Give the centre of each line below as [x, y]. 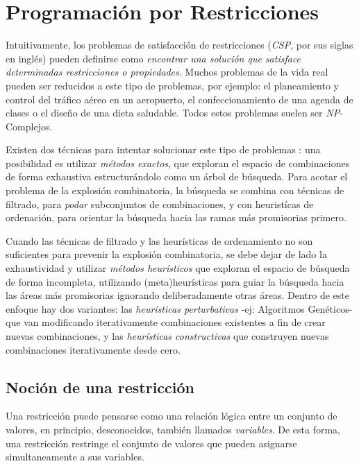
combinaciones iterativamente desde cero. [93, 349]
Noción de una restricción [100, 387]
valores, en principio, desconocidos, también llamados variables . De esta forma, [173, 429]
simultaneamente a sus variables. [75, 457]
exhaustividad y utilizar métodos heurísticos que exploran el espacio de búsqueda [178, 268]
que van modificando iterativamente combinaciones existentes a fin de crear [166, 322]
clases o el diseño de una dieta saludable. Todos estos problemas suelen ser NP [173, 113]
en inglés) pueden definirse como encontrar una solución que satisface [153, 58]
